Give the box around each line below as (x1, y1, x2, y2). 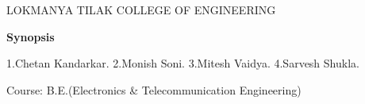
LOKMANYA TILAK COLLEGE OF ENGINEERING (6, 2, 276, 17)
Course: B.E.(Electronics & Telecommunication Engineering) (6, 81, 302, 98)
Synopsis (6, 28, 55, 44)
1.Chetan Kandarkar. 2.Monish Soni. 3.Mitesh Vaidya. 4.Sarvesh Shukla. (6, 55, 359, 71)
